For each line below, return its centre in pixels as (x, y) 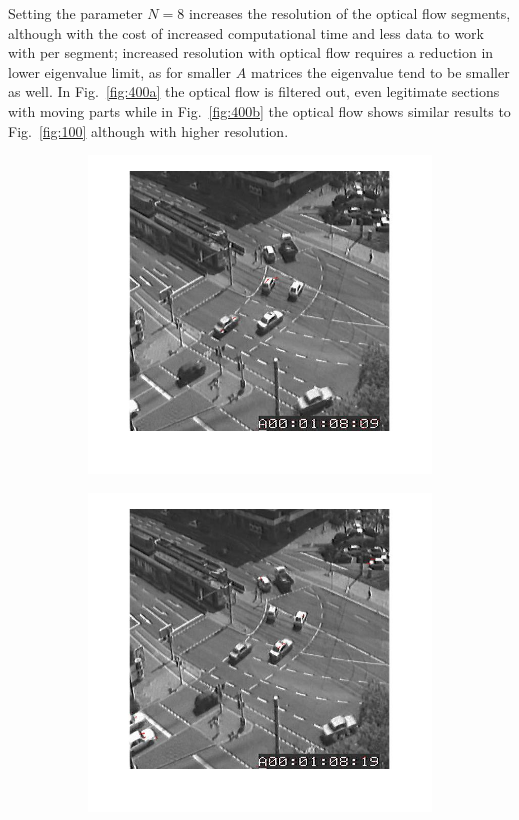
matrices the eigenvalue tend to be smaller (380, 71)
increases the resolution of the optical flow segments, (349, 13)
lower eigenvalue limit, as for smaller (120, 71)
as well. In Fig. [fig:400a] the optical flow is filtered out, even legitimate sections (254, 91)
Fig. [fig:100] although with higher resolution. (148, 130)
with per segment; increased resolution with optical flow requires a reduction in (251, 52)
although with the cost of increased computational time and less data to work (246, 32)
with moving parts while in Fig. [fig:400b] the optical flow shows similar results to (259, 110)
